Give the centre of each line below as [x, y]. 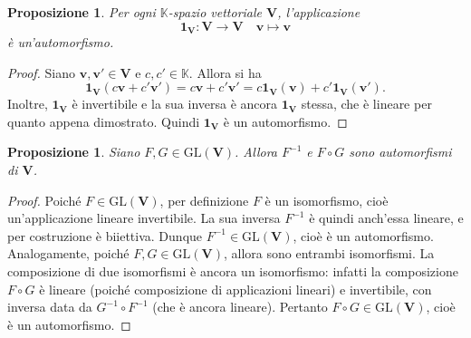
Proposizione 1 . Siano [74, 152]
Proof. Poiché [44, 200]
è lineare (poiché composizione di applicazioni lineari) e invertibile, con [235, 289]
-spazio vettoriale [215, 12]
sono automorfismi [400, 152]
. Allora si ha [225, 72]
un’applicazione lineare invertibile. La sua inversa [144, 218]
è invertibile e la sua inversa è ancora [175, 104]
